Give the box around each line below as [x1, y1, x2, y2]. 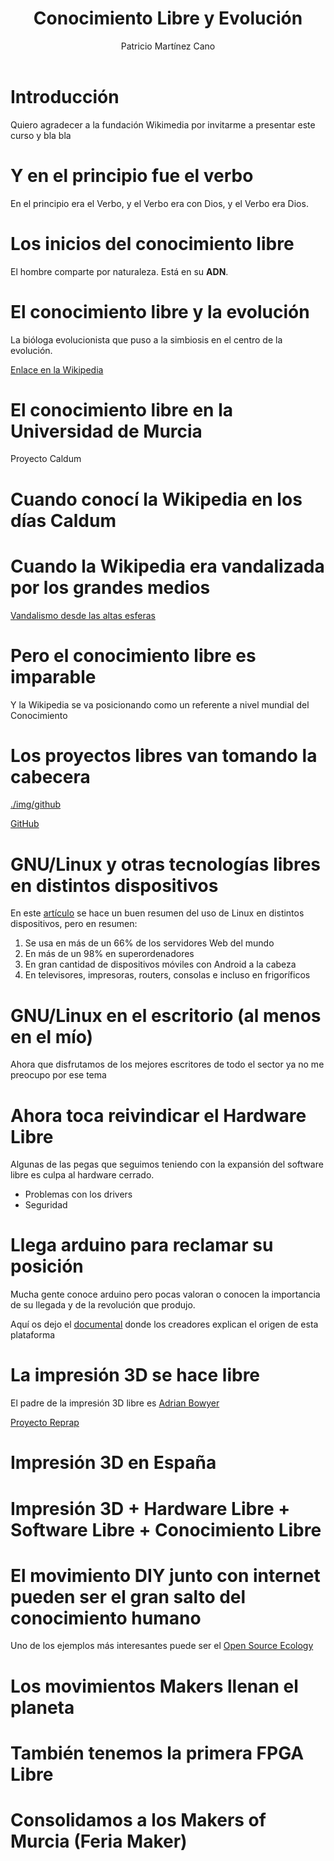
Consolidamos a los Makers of [10, 1809, 267, 1831]
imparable [10, 665, 97, 688]
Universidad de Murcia [10, 420, 203, 442]
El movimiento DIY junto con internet [10, 1564, 321, 1587]
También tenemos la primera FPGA [10, 1742, 305, 1764]
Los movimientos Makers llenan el [10, 1675, 299, 1697]
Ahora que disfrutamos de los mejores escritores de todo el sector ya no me [10, 1058, 325, 1071]
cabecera [10, 765, 91, 788]
